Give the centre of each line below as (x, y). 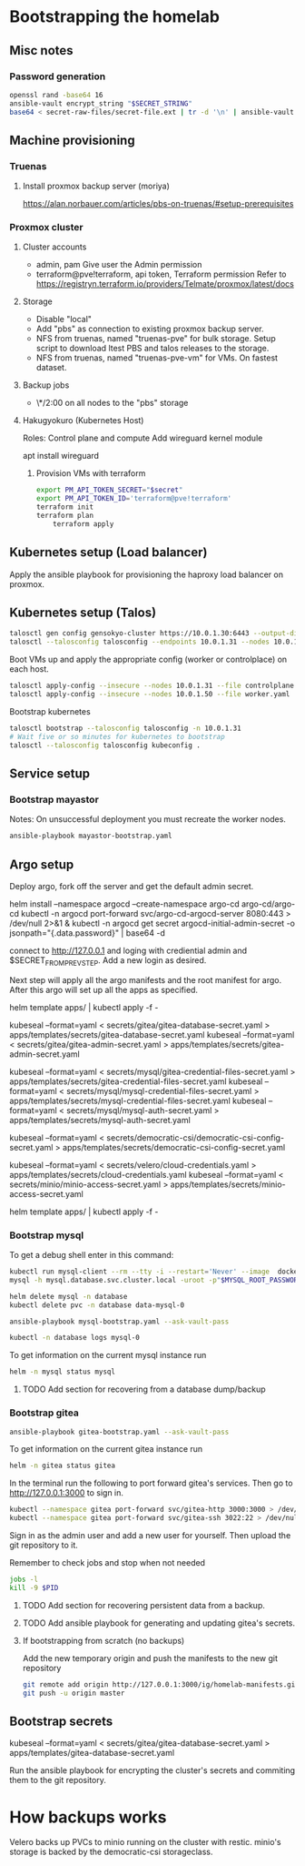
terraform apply (84, 524)
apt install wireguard (61, 456)
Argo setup (42, 864)
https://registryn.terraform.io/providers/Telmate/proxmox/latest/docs (165, 284)
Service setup (50, 774)
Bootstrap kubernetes (50, 711)
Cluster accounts (54, 247)
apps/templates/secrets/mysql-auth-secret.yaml (100, 1120)
